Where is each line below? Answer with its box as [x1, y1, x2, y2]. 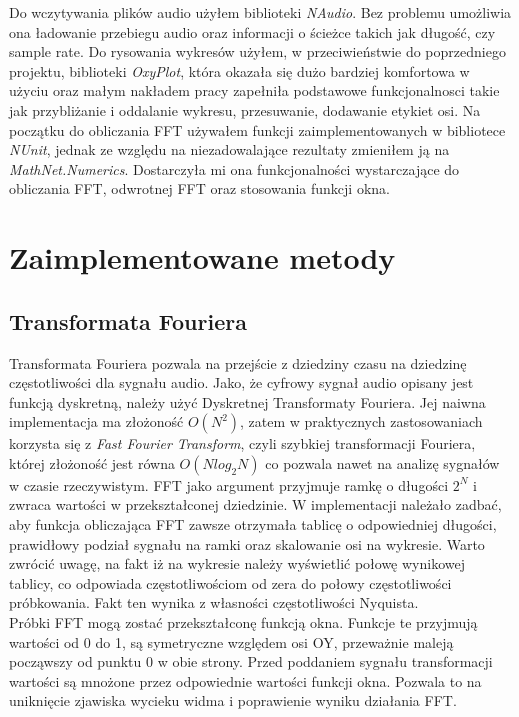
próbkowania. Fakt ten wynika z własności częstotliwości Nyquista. [9, 592, 419, 613]
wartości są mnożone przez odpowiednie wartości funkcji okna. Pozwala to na [9, 670, 482, 691]
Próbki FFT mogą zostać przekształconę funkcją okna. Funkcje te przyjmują [9, 612, 478, 633]
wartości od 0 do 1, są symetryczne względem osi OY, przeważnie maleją [9, 631, 454, 652]
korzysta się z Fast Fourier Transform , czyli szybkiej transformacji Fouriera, [9, 433, 476, 454]
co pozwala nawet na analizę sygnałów [265, 452, 500, 473]
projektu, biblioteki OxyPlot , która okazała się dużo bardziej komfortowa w [9, 60, 470, 81]
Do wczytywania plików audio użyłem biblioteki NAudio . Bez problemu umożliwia [9, 2, 512, 22]
